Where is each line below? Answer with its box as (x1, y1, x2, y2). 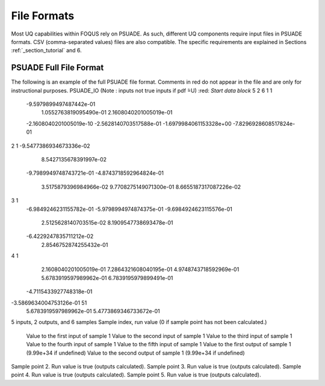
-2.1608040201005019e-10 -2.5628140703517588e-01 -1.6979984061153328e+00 (26, 120, 232, 127)
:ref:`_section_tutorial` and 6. (11, 47, 82, 54)
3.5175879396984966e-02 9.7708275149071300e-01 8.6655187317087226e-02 (41, 183, 241, 190)
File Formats (11, 9, 75, 22)
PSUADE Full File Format (11, 63, 104, 73)
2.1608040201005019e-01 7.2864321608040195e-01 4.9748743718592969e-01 (41, 266, 240, 273)
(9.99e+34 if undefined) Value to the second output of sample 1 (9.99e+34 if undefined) (26, 349, 245, 356)
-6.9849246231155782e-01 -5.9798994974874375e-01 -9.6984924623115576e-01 (26, 205, 233, 213)
